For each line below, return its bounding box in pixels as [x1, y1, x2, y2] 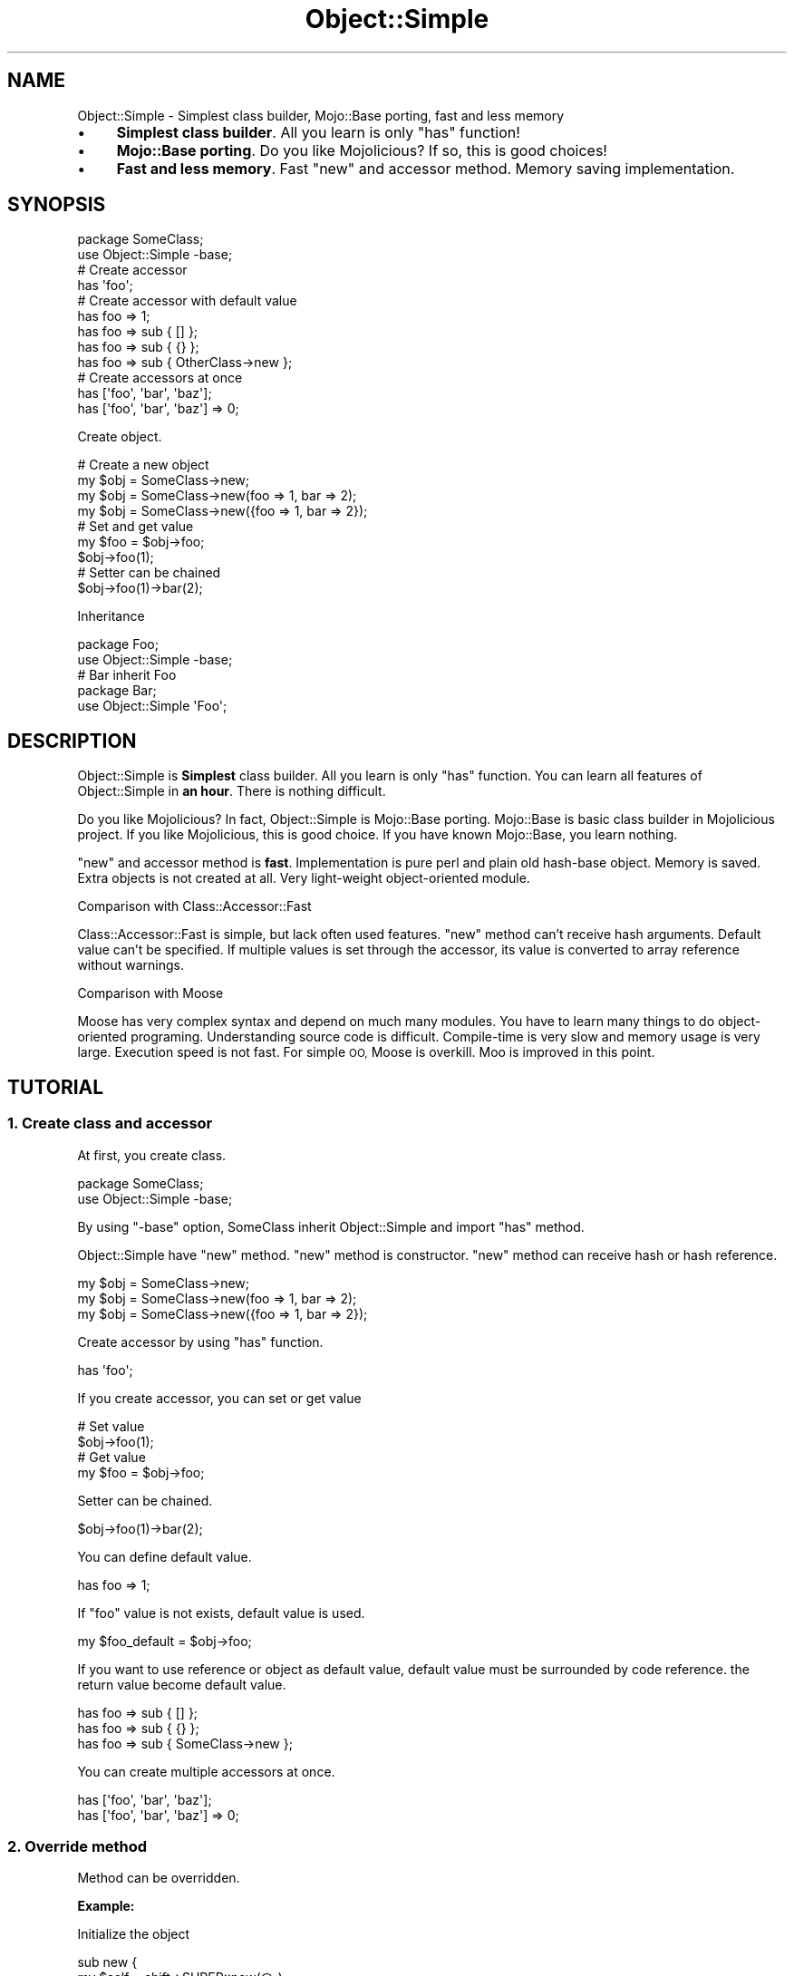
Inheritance [77, 608, 145, 625]
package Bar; [77, 683, 157, 699]
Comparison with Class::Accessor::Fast [77, 898, 312, 915]
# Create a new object [77, 457, 209, 473]
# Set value [77, 1418, 145, 1434]
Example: [77, 1898, 135, 1914]
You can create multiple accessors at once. [77, 1763, 335, 1779]
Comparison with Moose [77, 985, 224, 1002]
